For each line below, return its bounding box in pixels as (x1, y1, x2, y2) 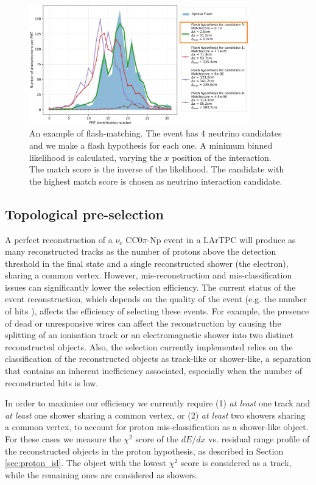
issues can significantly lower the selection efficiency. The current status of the (5, 280, 296, 293)
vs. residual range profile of (208, 433, 310, 445)
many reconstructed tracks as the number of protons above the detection (5, 245, 276, 258)
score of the (135, 433, 178, 445)
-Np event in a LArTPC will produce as (147, 233, 296, 246)
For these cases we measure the (5, 433, 121, 445)
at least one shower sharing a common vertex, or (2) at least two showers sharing (5, 408, 306, 421)
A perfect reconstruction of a (5, 233, 113, 246)
